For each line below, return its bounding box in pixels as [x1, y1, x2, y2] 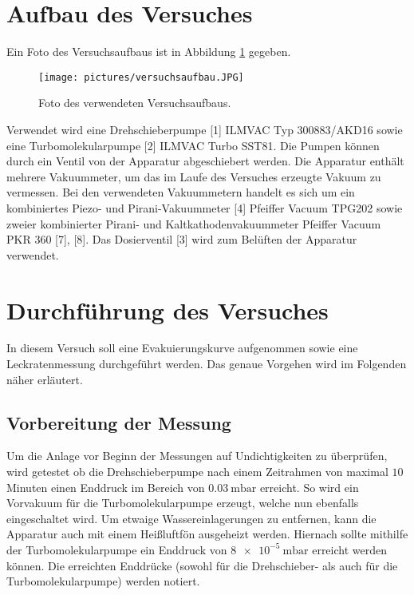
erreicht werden [312, 541, 388, 557]
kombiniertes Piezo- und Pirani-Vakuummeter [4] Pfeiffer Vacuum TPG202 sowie [6, 199, 403, 216]
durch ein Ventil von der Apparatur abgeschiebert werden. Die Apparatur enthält [6, 153, 404, 169]
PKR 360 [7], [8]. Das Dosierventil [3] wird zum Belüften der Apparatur [6, 231, 357, 248]
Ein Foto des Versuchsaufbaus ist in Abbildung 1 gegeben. [6, 43, 291, 60]
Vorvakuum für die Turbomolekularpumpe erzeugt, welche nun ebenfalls [6, 494, 359, 511]
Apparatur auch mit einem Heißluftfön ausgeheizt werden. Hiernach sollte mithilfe [6, 526, 408, 542]
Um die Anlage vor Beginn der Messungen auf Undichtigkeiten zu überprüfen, [6, 447, 388, 464]
